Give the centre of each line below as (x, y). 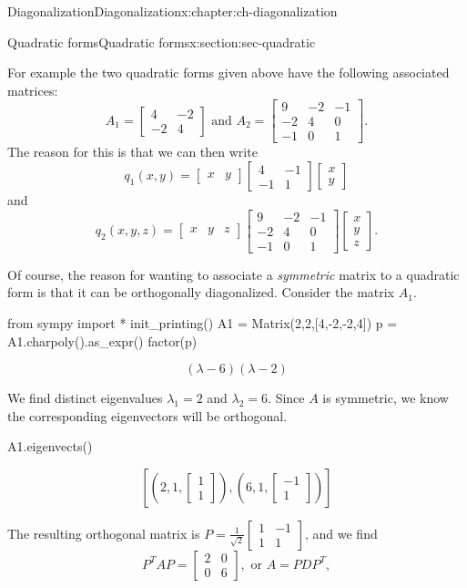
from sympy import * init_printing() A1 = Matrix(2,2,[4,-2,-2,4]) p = (203, 322)
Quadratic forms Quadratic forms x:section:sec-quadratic (162, 41)
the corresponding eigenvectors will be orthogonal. (147, 415)
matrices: (33, 90)
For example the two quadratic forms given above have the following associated (228, 72)
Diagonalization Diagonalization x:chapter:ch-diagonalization (173, 11)
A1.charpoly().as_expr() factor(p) (102, 340)
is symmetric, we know (386, 398)
